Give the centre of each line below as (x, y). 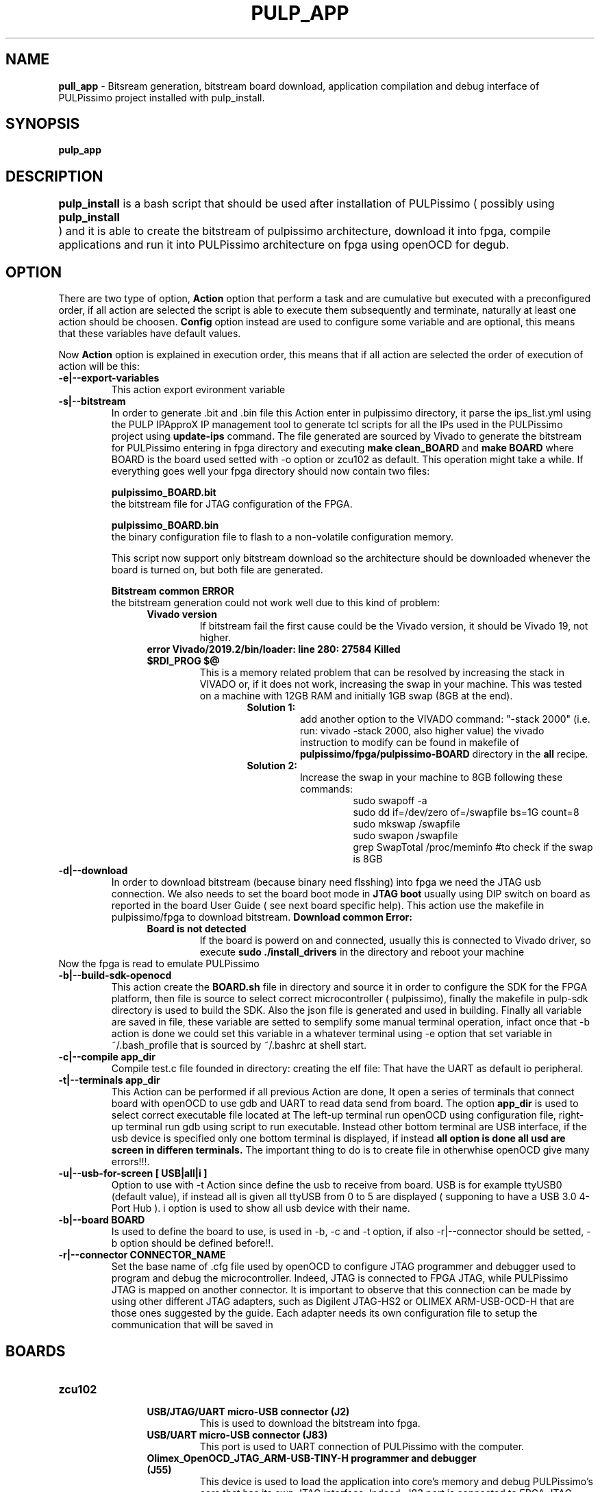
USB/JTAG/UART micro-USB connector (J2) (248, 1411)
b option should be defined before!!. (192, 1243)
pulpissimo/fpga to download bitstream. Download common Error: (262, 917)
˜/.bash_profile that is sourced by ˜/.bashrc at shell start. (239, 1045)
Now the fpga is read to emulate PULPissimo (159, 964)
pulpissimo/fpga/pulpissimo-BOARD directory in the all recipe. (444, 754)
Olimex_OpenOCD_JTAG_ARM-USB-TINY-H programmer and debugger (312, 1458)
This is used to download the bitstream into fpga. (310, 1423)
